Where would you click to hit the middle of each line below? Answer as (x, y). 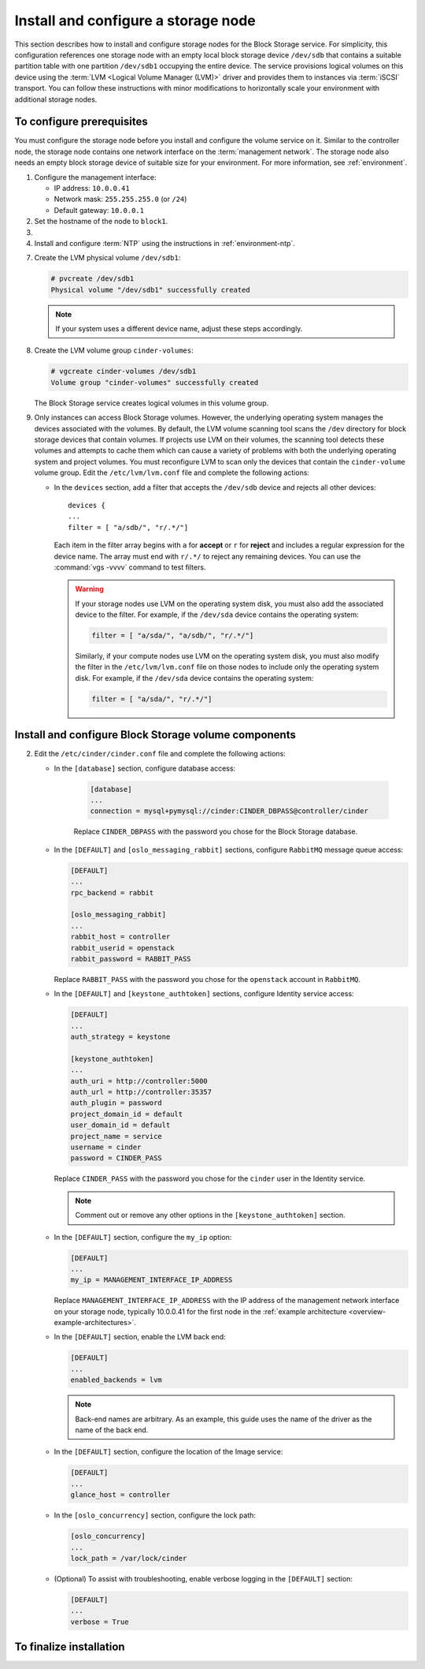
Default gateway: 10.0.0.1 (99, 210)
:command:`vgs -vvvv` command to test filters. (130, 567)
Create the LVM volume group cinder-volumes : (114, 350)
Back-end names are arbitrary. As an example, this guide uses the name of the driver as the (224, 1419)
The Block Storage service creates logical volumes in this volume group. (152, 403)
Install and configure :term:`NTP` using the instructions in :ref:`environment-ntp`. (164, 243)
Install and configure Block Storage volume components (155, 735)
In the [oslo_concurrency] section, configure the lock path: (155, 1515)
